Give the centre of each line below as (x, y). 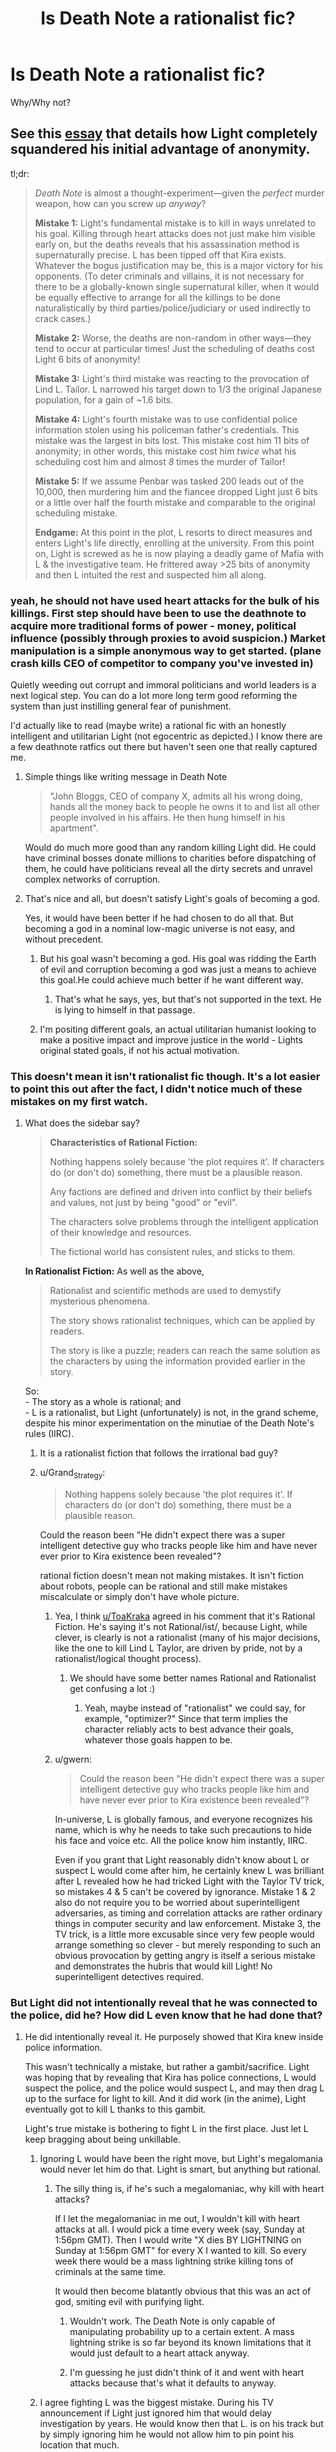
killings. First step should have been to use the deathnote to (158, 613)
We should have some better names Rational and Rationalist (193, 1678)
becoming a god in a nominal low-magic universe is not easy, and (160, 929)
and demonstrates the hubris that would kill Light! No (163, 1966)
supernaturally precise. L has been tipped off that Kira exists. (160, 254)
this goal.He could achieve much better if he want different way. (171, 980)
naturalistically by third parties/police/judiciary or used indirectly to (172, 308)
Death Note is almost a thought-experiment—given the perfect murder (179, 193)
